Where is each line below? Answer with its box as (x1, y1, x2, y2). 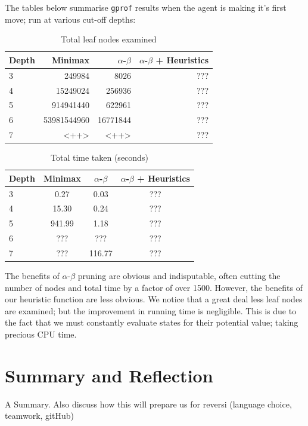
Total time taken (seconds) (50, 151, 148, 164)
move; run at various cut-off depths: (5, 13, 136, 25)
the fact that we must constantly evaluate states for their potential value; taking (5, 316, 298, 329)
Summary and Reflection (5, 363, 213, 387)
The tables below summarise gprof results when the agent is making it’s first (5, 1, 287, 13)
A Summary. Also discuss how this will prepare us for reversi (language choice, (5, 397, 292, 410)
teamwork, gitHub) (5, 409, 74, 422)
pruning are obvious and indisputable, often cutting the (77, 269, 281, 282)
